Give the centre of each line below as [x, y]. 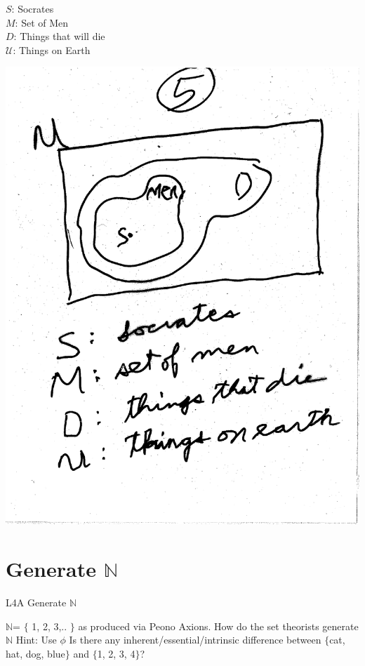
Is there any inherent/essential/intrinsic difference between [195, 640]
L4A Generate [36, 602]
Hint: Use [36, 640]
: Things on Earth [52, 49]
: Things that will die [59, 36]
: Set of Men [42, 22]
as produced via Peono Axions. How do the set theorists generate [218, 626]
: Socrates [33, 8]
